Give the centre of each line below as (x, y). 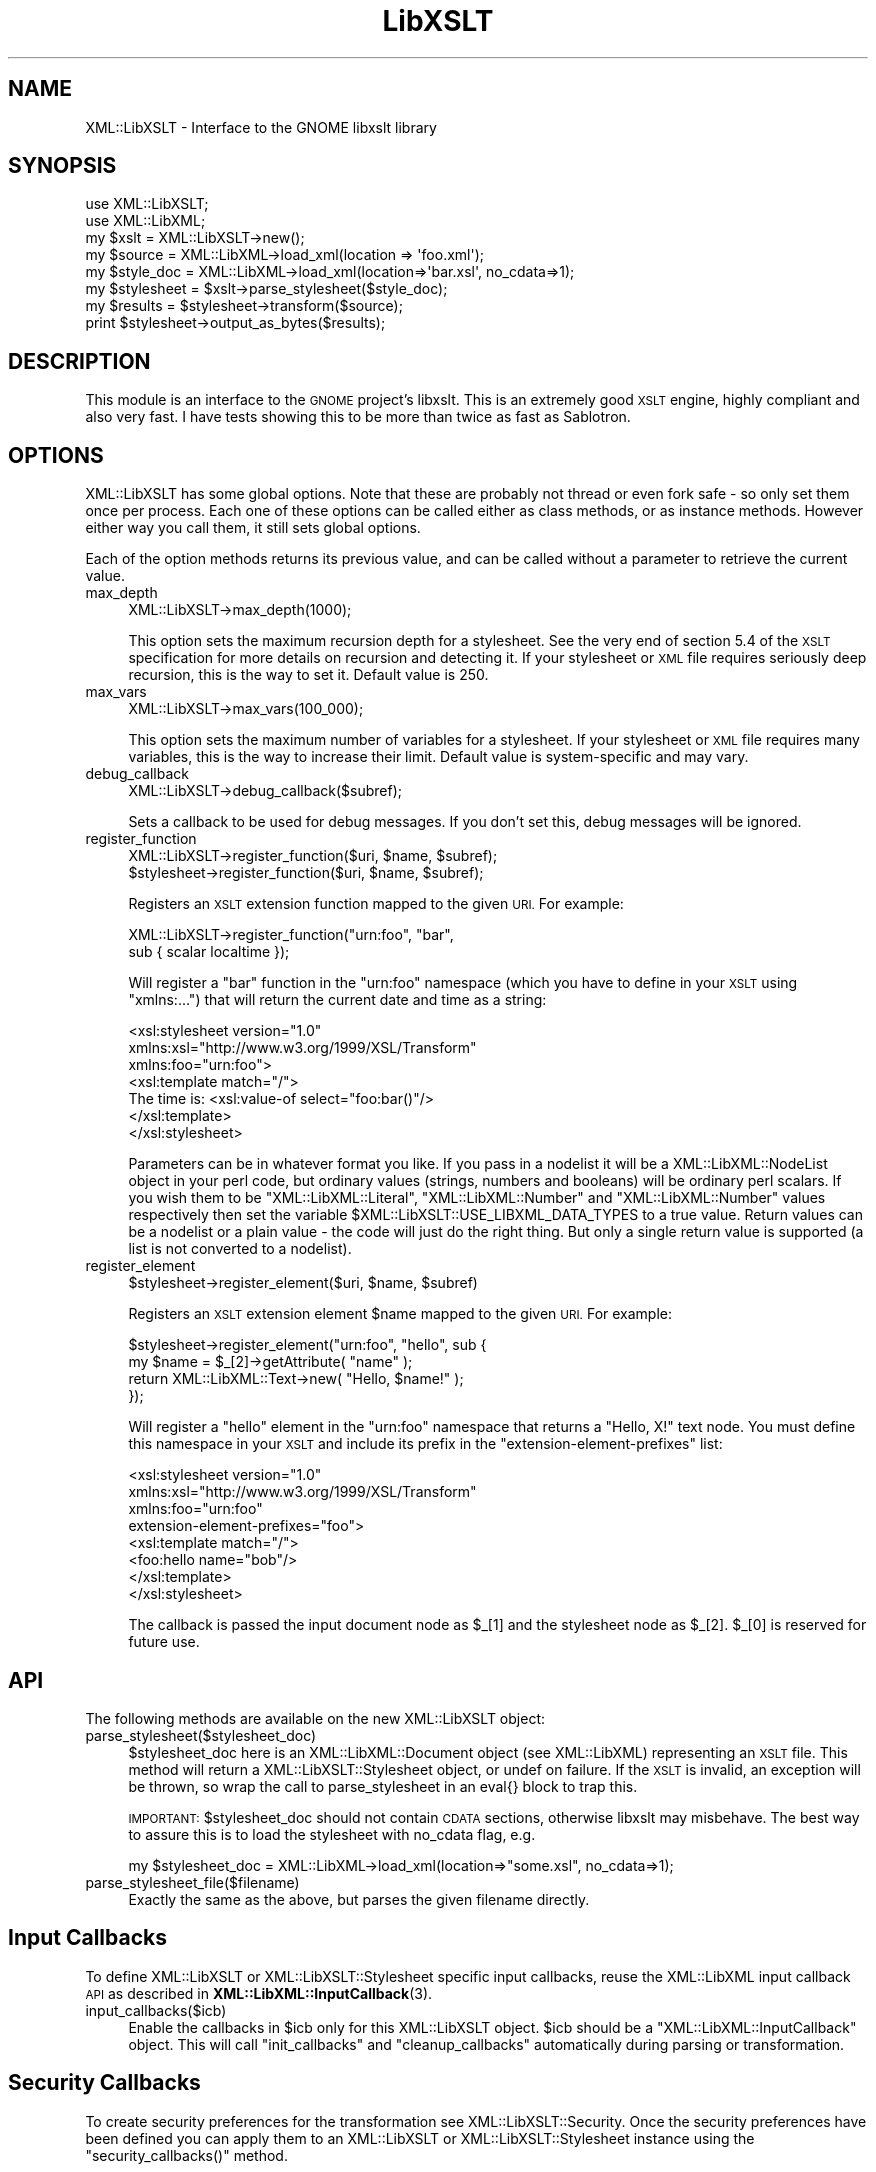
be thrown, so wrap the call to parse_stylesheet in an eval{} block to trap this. (383, 1786)
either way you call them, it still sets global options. (253, 528)
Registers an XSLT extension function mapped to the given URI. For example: (376, 904)
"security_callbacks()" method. (186, 2155)
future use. (164, 1642)
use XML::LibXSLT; (147, 204)
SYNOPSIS (62, 166)
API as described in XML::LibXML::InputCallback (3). (259, 1993)
